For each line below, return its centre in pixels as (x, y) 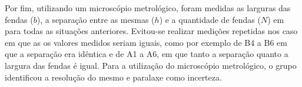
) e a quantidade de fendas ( (210, 19)
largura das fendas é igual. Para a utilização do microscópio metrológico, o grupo (151, 65)
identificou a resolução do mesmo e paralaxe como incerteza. (113, 77)
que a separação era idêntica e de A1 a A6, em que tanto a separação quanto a (147, 54)
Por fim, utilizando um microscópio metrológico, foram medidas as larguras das (148, 8)
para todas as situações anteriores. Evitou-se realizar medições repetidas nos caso (151, 31)
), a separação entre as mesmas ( (96, 19)
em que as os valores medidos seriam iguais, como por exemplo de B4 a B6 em (146, 42)
